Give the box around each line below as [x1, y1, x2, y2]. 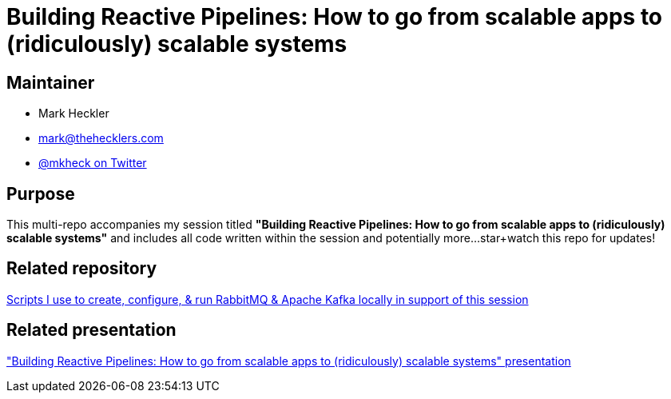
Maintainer [6, 72, 95, 93]
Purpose [6, 183, 75, 204]
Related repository [6, 258, 157, 279]
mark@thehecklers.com [38, 131, 164, 146]
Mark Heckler [38, 106, 109, 121]
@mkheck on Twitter [38, 156, 147, 170]
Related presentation [6, 320, 177, 341]
